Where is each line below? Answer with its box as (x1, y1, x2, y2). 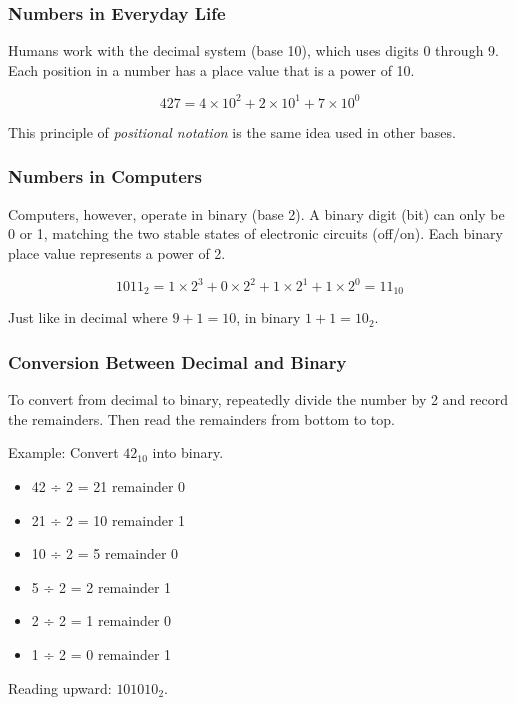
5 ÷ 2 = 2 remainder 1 (31, 576, 172, 597)
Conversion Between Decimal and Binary (8, 349, 347, 374)
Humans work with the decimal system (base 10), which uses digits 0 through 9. (8, 40, 499, 61)
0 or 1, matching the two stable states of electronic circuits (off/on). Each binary (8, 223, 503, 244)
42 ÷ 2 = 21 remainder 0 (31, 476, 186, 497)
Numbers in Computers (8, 164, 203, 189)
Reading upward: (8, 677, 112, 698)
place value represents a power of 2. (8, 242, 226, 263)
